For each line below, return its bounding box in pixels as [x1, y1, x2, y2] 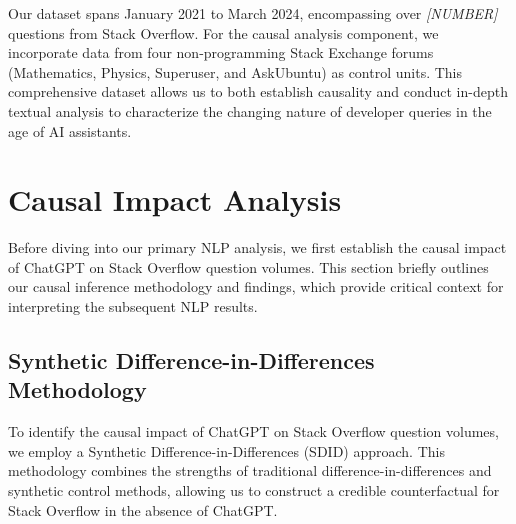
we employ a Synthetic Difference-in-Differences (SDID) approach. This [8, 440, 445, 461]
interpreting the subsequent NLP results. [8, 296, 258, 317]
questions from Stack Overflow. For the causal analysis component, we [8, 22, 439, 43]
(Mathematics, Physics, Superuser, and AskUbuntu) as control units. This [8, 61, 463, 82]
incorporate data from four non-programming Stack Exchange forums [8, 42, 434, 63]
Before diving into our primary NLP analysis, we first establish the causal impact [8, 237, 507, 258]
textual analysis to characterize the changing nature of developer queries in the [8, 100, 492, 121]
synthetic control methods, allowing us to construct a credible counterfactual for [8, 480, 500, 501]
